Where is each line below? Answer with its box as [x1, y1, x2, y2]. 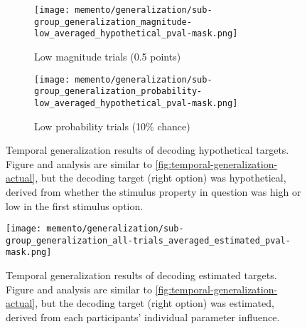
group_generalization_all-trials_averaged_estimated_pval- [6, 235, 291, 246]
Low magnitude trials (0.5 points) [34, 48, 181, 63]
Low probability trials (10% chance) [34, 118, 190, 133]
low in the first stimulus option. [6, 198, 144, 213]
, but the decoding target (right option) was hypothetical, [35, 170, 286, 185]
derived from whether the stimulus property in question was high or [6, 184, 301, 199]
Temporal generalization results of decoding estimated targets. [6, 268, 277, 283]
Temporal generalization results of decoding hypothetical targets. [6, 142, 289, 157]
